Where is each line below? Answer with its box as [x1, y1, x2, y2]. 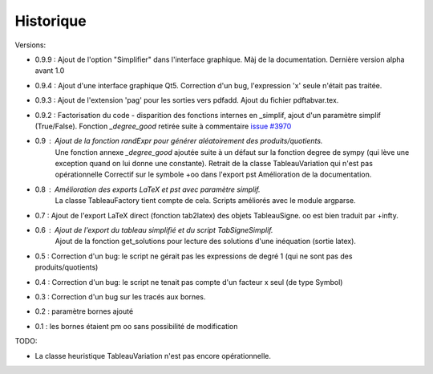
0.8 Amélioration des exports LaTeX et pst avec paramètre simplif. [34, 185, 261, 194]
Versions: [14, 40, 47, 50]
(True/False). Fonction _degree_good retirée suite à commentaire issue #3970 [34, 121, 292, 131]
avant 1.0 [34, 66, 65, 75]
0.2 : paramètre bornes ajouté [34, 307, 134, 316]
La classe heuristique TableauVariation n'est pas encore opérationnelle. [34, 351, 272, 360]
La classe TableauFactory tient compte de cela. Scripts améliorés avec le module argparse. [55, 196, 356, 205]
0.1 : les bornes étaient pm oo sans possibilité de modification [34, 321, 238, 331]
